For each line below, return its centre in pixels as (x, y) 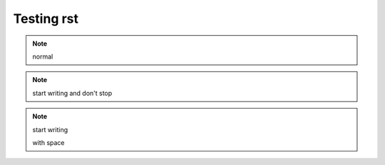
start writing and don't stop (72, 93)
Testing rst (46, 19)
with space (48, 142)
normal (43, 56)
